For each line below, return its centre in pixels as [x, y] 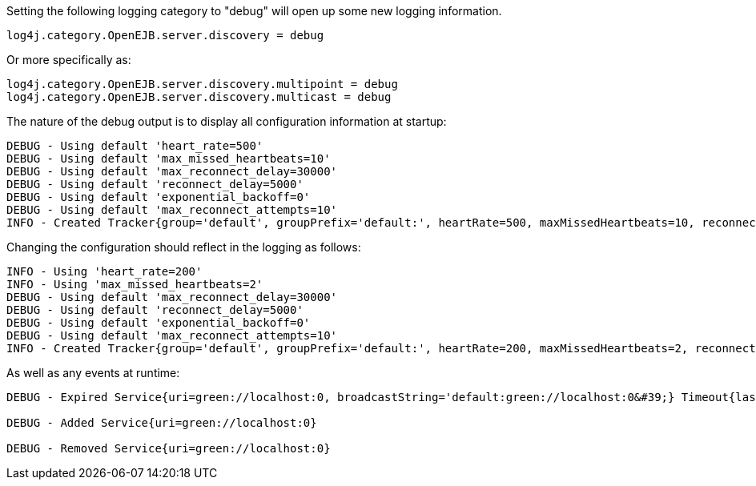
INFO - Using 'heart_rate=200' [105, 271]
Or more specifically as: [69, 60]
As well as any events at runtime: [93, 373]
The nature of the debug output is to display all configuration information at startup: [227, 121]
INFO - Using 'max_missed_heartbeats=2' [135, 284]
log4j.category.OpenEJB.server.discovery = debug [165, 35]
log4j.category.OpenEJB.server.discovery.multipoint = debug [202, 84]
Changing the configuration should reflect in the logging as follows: [184, 247]
